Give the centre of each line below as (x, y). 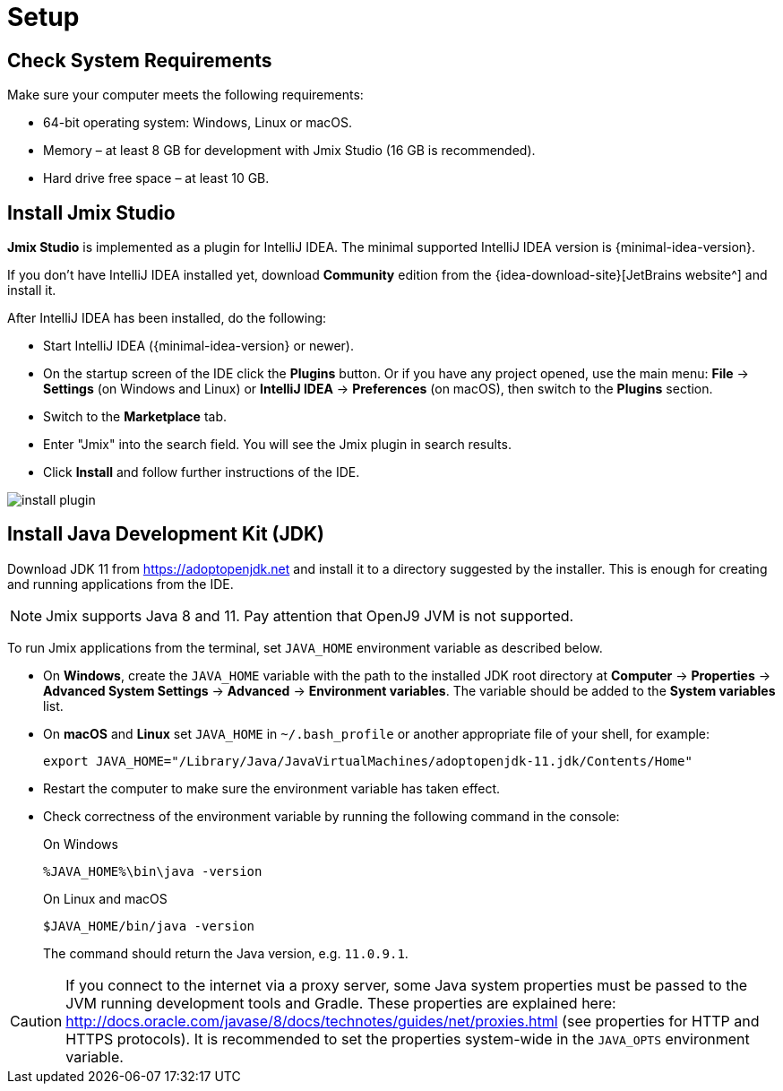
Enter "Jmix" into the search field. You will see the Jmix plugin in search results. (277, 445)
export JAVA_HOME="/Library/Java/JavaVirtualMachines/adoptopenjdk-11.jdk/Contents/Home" (368, 761)
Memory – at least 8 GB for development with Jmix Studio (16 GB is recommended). (289, 151)
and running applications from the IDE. (120, 584)
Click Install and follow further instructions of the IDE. (202, 472)
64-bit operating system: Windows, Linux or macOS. (198, 123)
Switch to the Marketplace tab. (135, 417)
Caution (36, 1021)
